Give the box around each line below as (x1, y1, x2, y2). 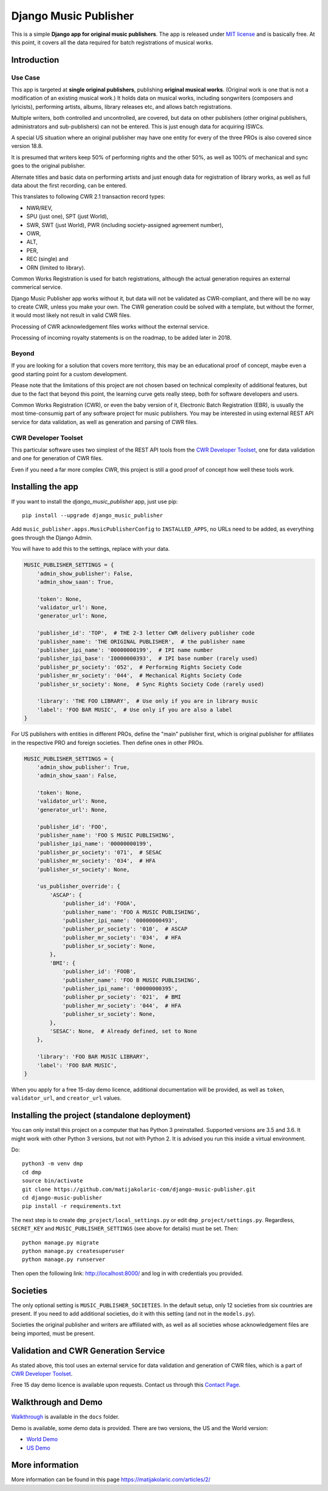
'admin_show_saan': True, (36, 578, 114, 585)
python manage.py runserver (22, 1256, 106, 1263)
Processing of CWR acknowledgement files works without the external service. (11, 323, 210, 330)
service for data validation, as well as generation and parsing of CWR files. (11, 418, 198, 425)
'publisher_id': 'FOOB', (62, 968, 137, 975)
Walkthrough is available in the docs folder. (11, 1413, 120, 1420)
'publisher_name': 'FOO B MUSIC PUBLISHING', (62, 977, 200, 983)
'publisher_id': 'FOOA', (62, 900, 137, 907)
